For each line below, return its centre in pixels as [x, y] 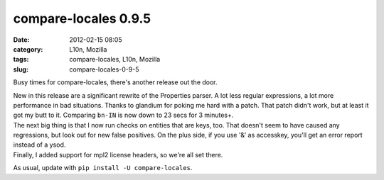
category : [28, 49]
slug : [21, 69]
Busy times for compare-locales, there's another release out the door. [115, 82]
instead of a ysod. [39, 145]
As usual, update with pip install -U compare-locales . [103, 168]
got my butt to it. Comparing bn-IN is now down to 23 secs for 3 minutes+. [123, 115]
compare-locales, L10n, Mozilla [115, 60]
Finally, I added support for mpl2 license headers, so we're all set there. [118, 154]
